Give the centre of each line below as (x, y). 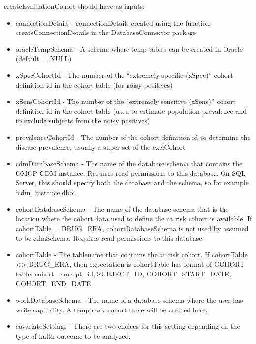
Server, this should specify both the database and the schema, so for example (132, 183)
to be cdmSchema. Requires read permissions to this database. (110, 238)
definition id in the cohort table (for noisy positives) (94, 85)
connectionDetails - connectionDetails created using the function (113, 22)
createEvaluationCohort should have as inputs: (74, 6)
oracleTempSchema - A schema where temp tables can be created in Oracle (129, 49)
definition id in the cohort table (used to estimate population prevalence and (131, 111)
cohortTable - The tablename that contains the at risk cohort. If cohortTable (131, 254)
